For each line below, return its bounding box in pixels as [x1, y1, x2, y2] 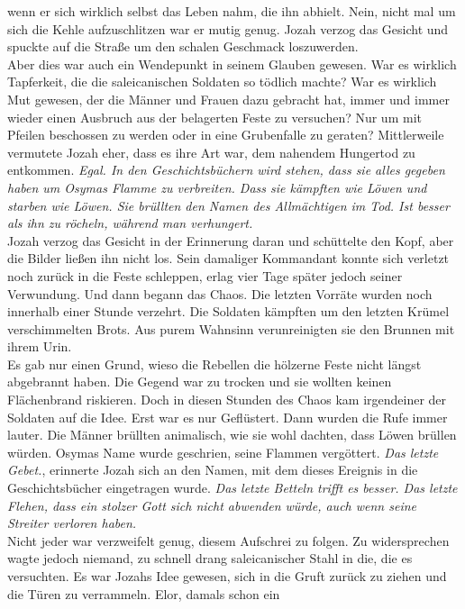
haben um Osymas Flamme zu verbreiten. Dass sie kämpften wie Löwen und [7, 177, 427, 196]
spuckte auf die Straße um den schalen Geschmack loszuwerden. [7, 37, 359, 56]
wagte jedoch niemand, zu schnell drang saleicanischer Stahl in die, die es [7, 549, 413, 568]
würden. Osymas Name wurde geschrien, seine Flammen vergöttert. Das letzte [7, 442, 439, 461]
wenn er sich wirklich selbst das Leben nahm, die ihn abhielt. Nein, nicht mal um [7, 2, 456, 20]
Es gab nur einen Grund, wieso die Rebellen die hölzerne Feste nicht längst [7, 354, 422, 373]
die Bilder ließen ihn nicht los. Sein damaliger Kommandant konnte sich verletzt [7, 249, 450, 268]
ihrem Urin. [7, 337, 72, 356]
